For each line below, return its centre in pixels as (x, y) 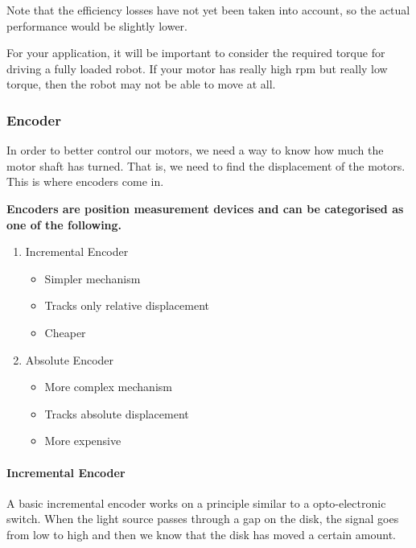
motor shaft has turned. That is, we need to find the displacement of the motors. (206, 165)
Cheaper (65, 332)
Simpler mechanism (93, 278)
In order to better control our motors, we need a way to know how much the (195, 150)
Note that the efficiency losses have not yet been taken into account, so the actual (208, 10)
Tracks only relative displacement (127, 305)
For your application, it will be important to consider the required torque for (196, 53)
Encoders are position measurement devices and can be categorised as (205, 208)
